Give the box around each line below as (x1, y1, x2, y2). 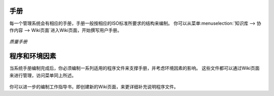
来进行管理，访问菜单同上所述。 (9, 72, 76, 78)
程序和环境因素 (9, 52, 56, 61)
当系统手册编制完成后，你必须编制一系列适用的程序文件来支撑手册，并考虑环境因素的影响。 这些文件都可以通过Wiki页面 (9, 65, 260, 71)
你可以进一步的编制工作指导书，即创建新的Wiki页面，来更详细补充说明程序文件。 (9, 83, 179, 89)
